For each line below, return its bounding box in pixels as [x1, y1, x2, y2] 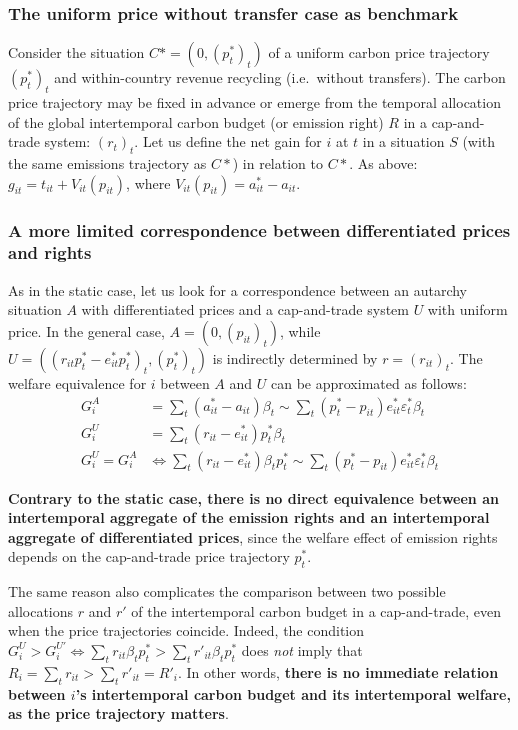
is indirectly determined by [212, 347, 378, 368]
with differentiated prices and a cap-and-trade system [81, 299, 409, 320]
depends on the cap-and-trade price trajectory [8, 546, 290, 567]
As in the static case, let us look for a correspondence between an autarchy [8, 279, 467, 300]
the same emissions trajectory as [8, 153, 207, 173]
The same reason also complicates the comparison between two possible [8, 581, 446, 602]
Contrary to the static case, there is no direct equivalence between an [8, 487, 499, 508]
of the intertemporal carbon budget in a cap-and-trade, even [131, 600, 501, 621]
